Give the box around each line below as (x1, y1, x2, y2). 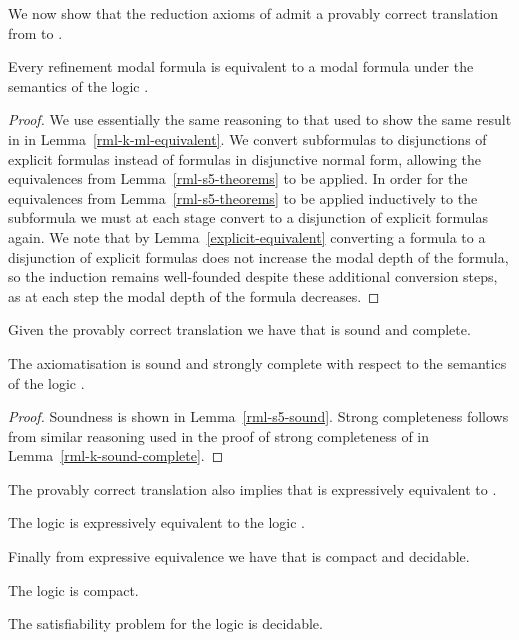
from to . (8, 22, 63, 43)
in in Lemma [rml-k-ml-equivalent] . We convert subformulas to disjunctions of (8, 128, 487, 149)
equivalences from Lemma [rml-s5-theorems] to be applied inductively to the (8, 187, 478, 208)
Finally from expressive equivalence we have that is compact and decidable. (8, 546, 470, 567)
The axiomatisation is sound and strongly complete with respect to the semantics (8, 352, 507, 373)
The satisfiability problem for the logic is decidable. (8, 613, 323, 634)
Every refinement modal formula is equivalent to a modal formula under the (8, 56, 474, 77)
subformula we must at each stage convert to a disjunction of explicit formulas (8, 207, 488, 228)
